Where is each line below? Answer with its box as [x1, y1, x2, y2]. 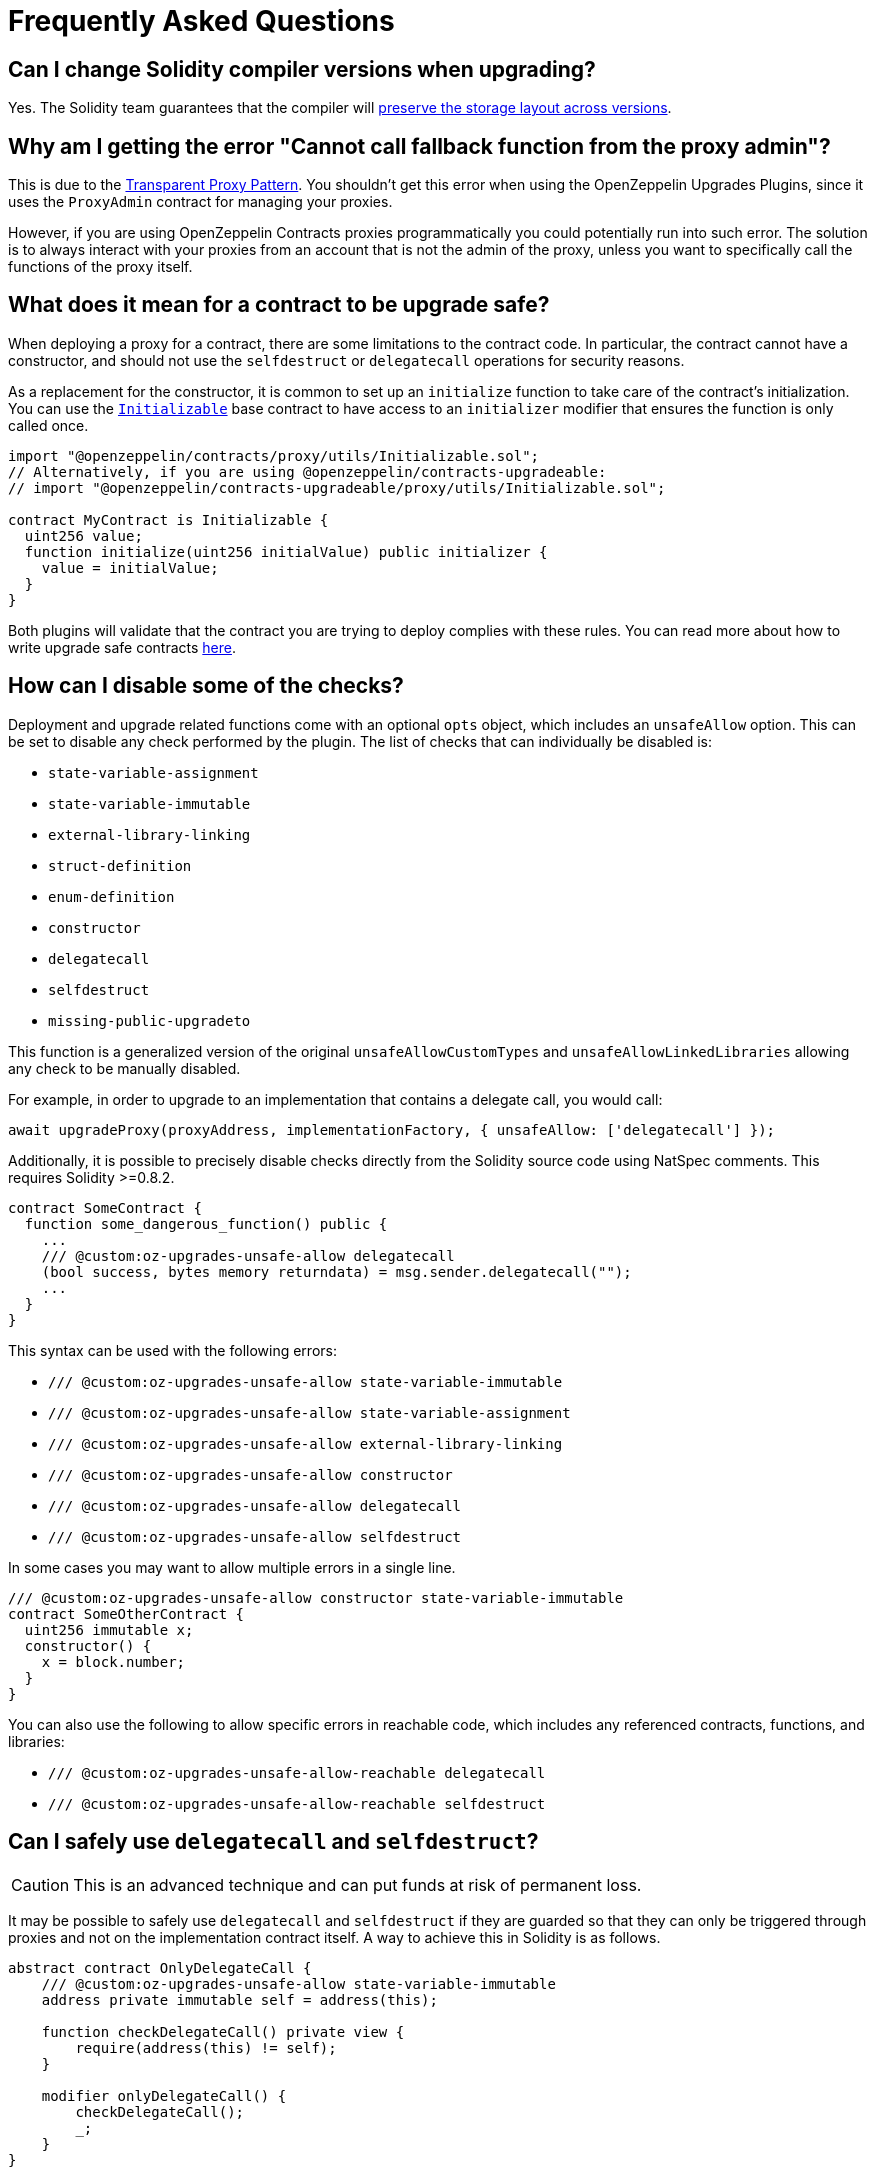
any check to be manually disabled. [8, 1059, 241, 1077]
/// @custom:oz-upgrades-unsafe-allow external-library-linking [48, 1435, 563, 1452]
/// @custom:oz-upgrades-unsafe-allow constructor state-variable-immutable [8, 1589, 624, 1606]
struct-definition [48, 857, 192, 874]
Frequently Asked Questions [8, 4, 395, 38]
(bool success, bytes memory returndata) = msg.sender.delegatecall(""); [41, 1263, 632, 1280]
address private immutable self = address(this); [41, 1991, 438, 2008]
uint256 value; [24, 527, 143, 544]
